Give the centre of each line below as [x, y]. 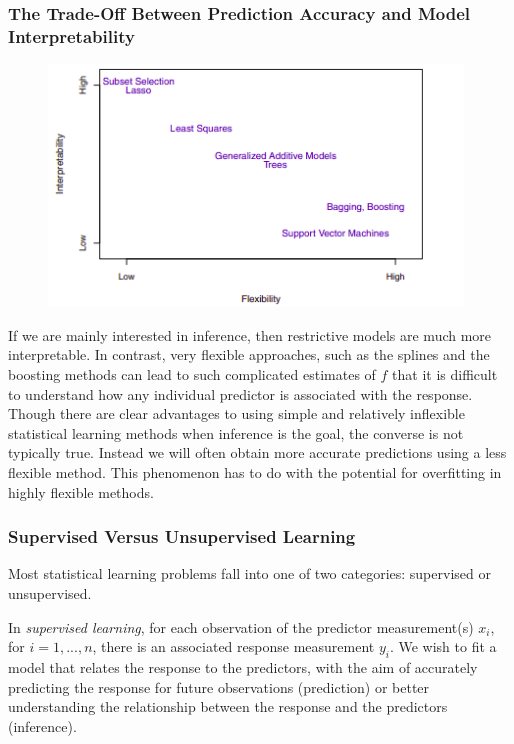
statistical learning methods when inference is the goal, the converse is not [236, 432]
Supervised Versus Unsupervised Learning [182, 536]
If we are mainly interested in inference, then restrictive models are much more [250, 334]
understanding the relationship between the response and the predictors [228, 706]
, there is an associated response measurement [233, 646]
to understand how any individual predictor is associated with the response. [240, 393]
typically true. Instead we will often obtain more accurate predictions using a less [257, 452]
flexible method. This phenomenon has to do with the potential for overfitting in [255, 472]
